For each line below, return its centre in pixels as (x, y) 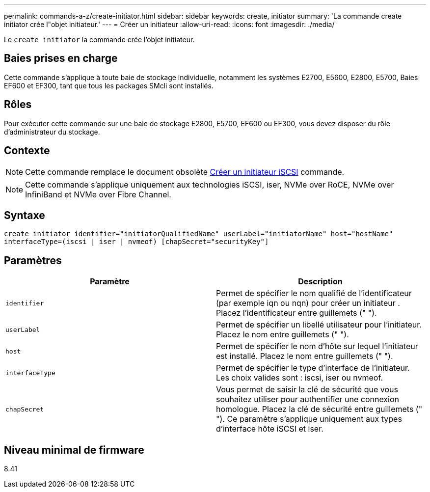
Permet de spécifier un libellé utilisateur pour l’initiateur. (319, 325)
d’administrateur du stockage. (52, 132)
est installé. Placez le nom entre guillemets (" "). (305, 356)
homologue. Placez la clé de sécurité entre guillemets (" (319, 409)
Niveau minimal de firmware (74, 450)
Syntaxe (25, 215)
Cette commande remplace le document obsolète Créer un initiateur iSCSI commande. (185, 172)
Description (320, 282)
